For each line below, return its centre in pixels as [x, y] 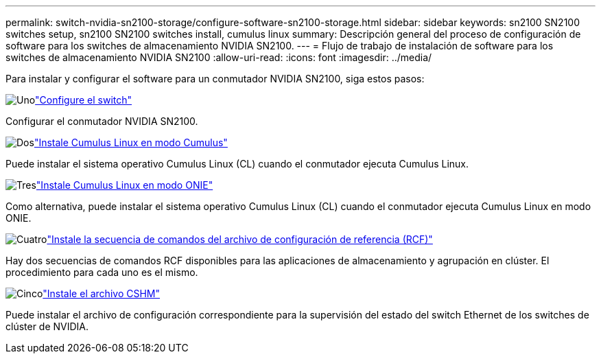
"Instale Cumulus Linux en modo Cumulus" [131, 142]
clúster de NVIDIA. [47, 326]
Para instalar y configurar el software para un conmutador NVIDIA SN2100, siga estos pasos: [215, 79]
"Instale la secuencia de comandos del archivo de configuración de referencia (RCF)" [240, 239]
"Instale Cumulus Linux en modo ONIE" [125, 185]
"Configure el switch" [84, 100]
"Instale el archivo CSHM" [101, 293]
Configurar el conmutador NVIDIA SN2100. [102, 121]
